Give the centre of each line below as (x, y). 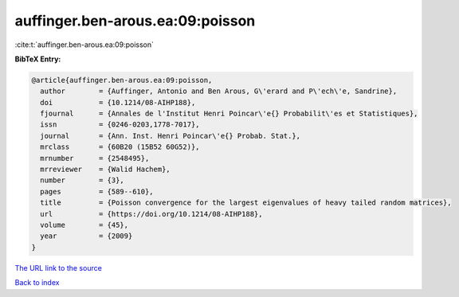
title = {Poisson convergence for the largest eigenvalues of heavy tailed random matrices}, (246, 203)
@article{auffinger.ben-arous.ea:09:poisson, (122, 80)
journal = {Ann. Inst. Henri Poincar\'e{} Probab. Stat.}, (171, 136)
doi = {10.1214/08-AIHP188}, (118, 102)
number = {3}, (82, 180)
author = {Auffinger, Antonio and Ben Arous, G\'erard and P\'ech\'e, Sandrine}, (219, 91)
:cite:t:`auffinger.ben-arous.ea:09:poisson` (84, 45)
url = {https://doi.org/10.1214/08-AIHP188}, (151, 214)
